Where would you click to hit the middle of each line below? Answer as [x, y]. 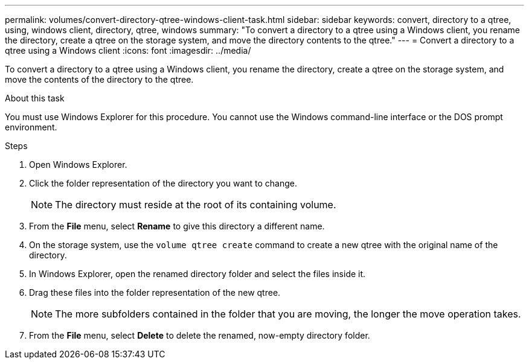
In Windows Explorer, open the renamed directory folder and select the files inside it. [197, 274]
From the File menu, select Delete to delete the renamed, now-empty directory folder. [200, 335]
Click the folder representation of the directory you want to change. [163, 183]
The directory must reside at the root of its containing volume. [196, 205]
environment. [31, 127]
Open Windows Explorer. [78, 164]
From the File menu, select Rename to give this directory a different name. [177, 226]
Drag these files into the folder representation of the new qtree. [155, 292]
